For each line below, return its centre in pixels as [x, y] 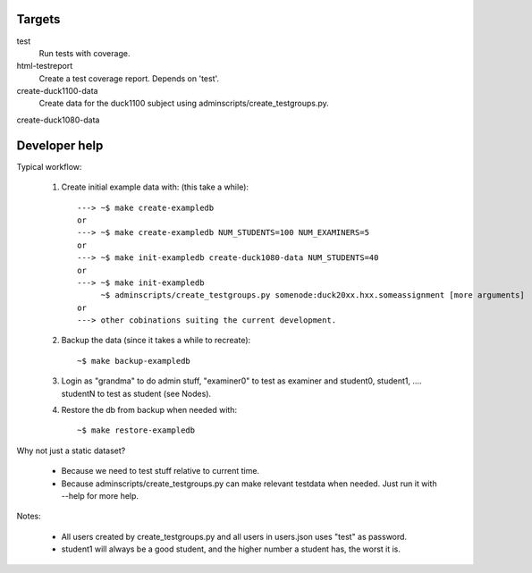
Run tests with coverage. [84, 53]
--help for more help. [100, 495]
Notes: [29, 516]
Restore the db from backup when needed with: [149, 410]
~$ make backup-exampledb [134, 361]
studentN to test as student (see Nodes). [136, 393]
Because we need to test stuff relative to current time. [160, 471]
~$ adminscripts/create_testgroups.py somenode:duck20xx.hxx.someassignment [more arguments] [312, 295]
